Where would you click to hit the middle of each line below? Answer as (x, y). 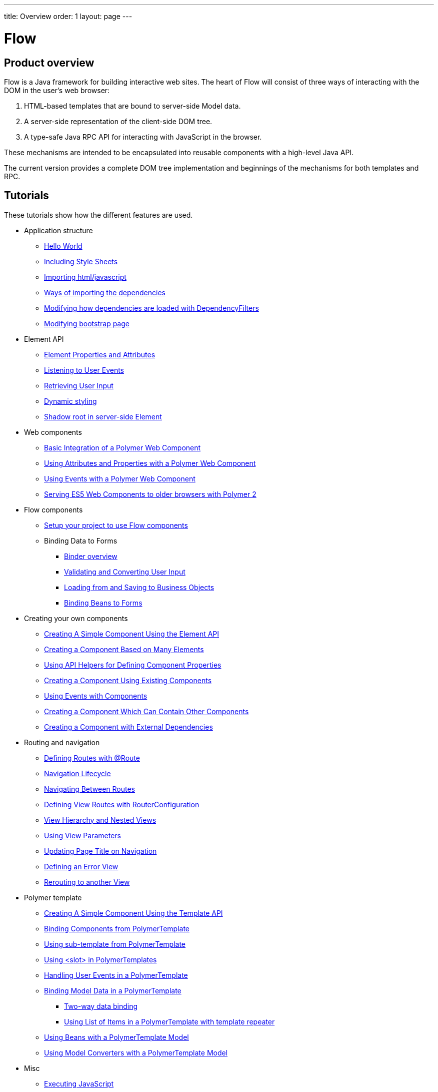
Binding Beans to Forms (103, 603)
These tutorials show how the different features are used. (98, 215)
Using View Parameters (82, 835)
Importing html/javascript (85, 277)
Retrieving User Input (79, 385)
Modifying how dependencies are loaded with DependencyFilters (151, 308)
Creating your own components (76, 618)
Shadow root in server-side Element (103, 416)
